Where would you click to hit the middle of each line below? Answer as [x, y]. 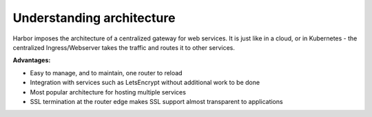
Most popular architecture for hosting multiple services [108, 92]
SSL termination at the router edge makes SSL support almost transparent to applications [156, 101]
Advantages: [32, 60]
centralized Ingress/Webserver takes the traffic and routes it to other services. [124, 47]
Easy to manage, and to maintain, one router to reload [106, 73]
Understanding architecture [94, 18]
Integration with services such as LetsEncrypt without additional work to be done [145, 83]
